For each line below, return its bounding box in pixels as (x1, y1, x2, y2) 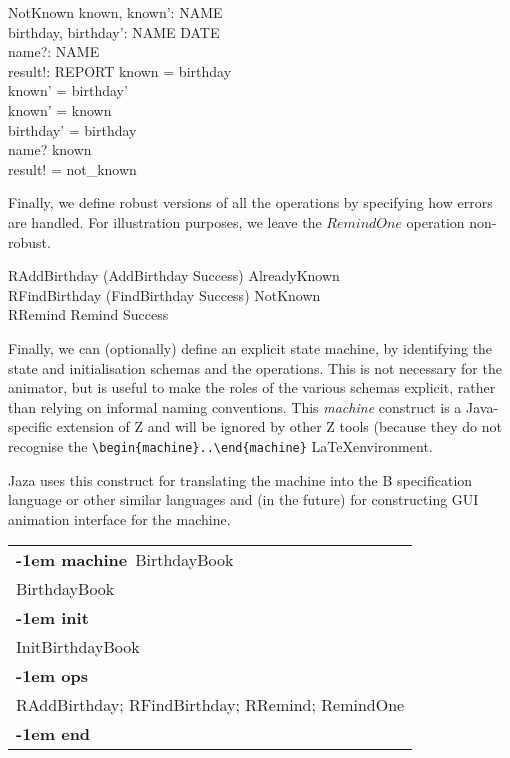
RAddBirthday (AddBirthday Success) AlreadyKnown (8, 265, 340, 286)
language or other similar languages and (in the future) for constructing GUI (8, 489, 479, 510)
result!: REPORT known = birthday (8, 60, 232, 81)
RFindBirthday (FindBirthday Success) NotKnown (8, 284, 321, 305)
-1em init (16, 606, 89, 630)
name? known (8, 139, 92, 160)
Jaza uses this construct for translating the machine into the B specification (8, 469, 473, 490)
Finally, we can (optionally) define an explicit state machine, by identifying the (8, 337, 493, 358)
